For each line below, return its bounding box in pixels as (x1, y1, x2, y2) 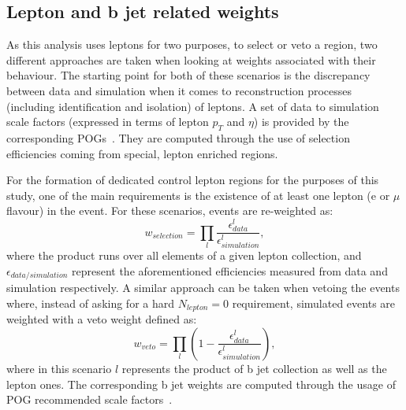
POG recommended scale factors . (6, 391, 173, 408)
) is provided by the (253, 113, 349, 130)
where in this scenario (6, 360, 112, 376)
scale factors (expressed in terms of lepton (6, 113, 209, 130)
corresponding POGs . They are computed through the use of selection (6, 129, 350, 146)
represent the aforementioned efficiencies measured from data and (71, 262, 388, 279)
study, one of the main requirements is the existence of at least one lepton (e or (6, 187, 390, 203)
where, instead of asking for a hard (6, 294, 175, 311)
